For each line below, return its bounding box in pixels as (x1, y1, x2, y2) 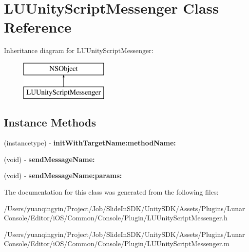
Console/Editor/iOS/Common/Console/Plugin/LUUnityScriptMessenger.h (4, 213, 228, 223)
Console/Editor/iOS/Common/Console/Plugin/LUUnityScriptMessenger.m (4, 238, 230, 249)
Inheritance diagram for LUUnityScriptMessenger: (4, 45, 153, 55)
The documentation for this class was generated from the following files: (4, 187, 219, 197)
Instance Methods (4, 115, 96, 130)
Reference (4, 17, 72, 37)
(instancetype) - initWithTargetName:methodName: (4, 138, 176, 148)
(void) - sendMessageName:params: (4, 170, 122, 180)
